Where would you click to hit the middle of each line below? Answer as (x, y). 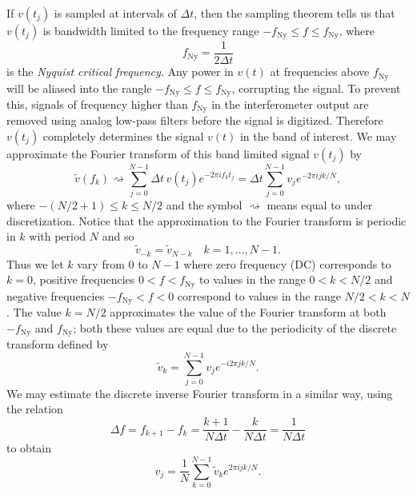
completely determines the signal (123, 136)
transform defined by (58, 344)
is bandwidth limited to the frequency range (151, 30)
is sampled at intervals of (115, 13)
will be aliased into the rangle (79, 88)
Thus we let (35, 263)
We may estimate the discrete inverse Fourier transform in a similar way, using (200, 393)
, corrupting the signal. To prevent (316, 88)
